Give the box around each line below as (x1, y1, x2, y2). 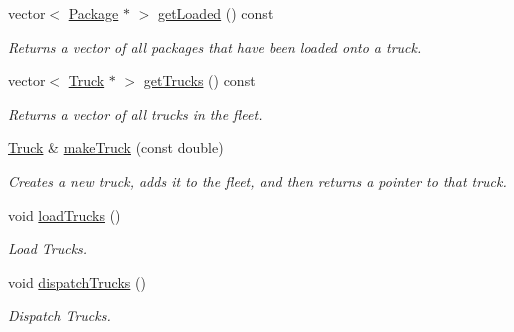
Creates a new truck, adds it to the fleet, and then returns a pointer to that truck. (8, 170, 507, 191)
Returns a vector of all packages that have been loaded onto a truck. (8, 36, 422, 57)
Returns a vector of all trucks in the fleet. (8, 103, 263, 124)
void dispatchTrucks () (8, 271, 146, 292)
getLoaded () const (157, 3, 274, 23)
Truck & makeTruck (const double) (8, 137, 224, 158)
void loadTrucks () (8, 204, 121, 225)
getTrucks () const (143, 70, 256, 91)
